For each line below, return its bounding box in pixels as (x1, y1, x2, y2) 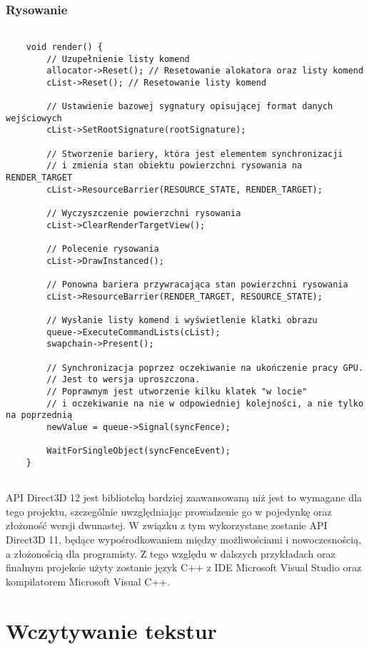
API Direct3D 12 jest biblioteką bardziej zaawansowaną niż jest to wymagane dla (6, 490, 363, 505)
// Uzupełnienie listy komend (46, 53, 190, 64)
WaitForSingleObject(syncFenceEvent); (46, 446, 231, 456)
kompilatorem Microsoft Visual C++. (6, 573, 171, 588)
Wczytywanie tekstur (6, 615, 217, 645)
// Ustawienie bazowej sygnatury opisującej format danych (46, 101, 333, 112)
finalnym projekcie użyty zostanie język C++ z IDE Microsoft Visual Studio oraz (6, 560, 362, 575)
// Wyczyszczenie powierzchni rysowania (46, 208, 241, 219)
